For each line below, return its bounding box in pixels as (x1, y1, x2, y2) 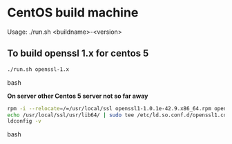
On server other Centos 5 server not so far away (7, 92, 148, 100)
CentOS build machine (7, 5, 139, 21)
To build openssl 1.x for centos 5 (7, 48, 149, 59)
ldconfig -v (7, 118, 41, 125)
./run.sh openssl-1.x (7, 65, 70, 73)
